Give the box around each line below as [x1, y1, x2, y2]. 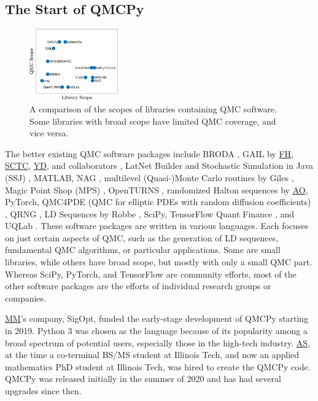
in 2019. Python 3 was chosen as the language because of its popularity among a [5, 324, 308, 337]
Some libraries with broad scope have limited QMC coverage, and [29, 114, 276, 127]
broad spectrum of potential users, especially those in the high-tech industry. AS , [5, 336, 310, 349]
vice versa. [29, 127, 69, 139]
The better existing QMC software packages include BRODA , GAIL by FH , [5, 147, 293, 160]
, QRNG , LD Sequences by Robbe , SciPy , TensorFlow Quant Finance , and [5, 207, 295, 220]
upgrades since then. [5, 384, 82, 397]
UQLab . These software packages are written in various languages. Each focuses [5, 219, 309, 232]
